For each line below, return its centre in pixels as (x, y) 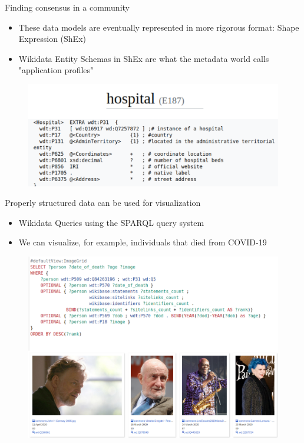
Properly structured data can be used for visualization (103, 203)
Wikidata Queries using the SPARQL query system (111, 222)
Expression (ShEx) (52, 39)
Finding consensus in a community (67, 7)
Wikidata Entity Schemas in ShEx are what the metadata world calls (144, 58)
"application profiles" (56, 70)
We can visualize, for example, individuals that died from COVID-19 (143, 242)
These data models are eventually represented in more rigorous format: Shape (159, 27)
